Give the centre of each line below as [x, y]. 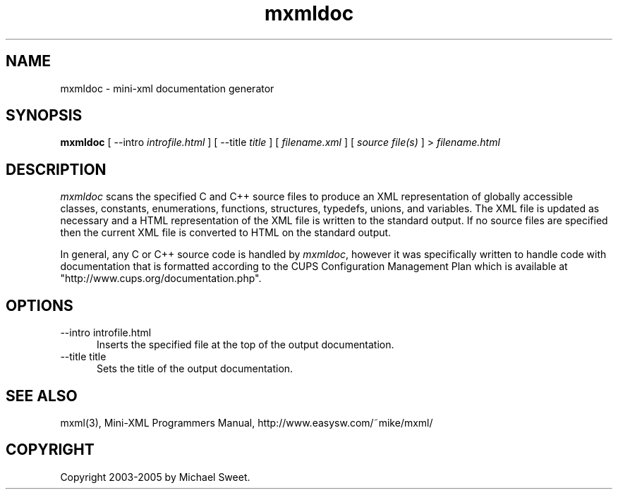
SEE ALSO [42, 396]
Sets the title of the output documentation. [195, 369]
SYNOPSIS [44, 116]
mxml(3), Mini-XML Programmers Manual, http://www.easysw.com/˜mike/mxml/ [247, 422]
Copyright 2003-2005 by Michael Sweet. [155, 477]
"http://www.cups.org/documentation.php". [161, 279]
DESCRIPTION [56, 169]
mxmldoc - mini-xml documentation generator [167, 88]
